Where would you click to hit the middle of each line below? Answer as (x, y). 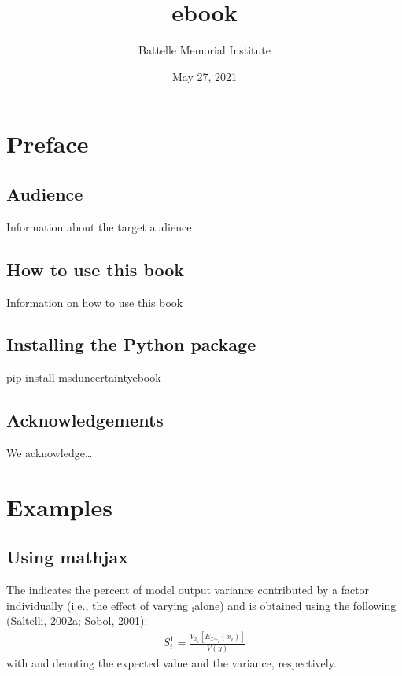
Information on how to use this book (95, 302)
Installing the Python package (131, 344)
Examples (59, 506)
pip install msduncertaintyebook (84, 377)
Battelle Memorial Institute (205, 50)
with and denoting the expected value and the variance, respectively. (171, 662)
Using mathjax (67, 557)
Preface (48, 144)
